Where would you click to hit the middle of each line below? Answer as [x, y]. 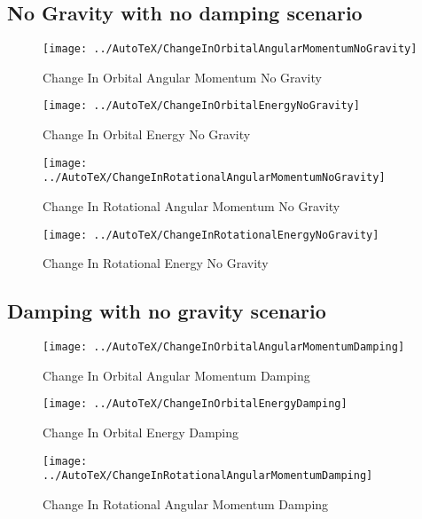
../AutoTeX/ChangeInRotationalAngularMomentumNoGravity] [214, 178]
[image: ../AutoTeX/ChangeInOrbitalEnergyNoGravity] [201, 106]
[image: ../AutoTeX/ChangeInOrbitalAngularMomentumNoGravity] [230, 49]
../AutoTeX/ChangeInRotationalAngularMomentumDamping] [208, 476]
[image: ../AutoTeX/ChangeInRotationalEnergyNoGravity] [211, 235]
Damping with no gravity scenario [167, 311]
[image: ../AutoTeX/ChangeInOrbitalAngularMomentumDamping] [224, 347]
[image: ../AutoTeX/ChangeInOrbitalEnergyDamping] [195, 404]
